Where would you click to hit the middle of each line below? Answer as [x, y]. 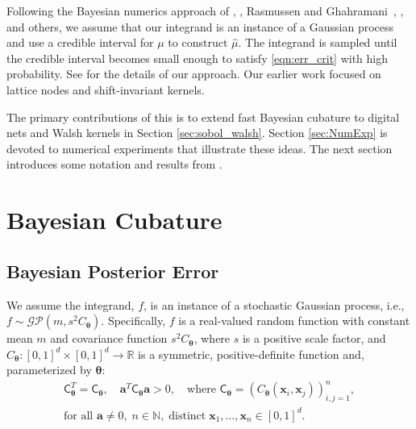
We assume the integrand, [71, 304]
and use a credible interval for [80, 42]
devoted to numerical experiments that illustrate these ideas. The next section [200, 148]
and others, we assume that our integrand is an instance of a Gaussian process [200, 26]
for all [79, 416]
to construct [198, 42]
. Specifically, [133, 321]
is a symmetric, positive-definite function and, [251, 354]
